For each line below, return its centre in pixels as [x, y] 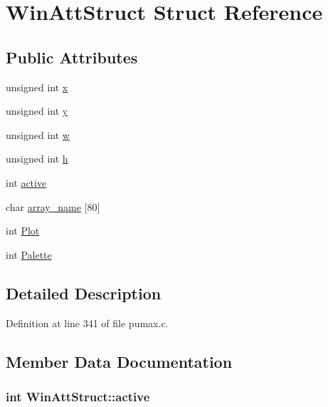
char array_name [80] [53, 206]
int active [26, 182]
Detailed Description [84, 293]
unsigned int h [37, 159]
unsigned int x [37, 87]
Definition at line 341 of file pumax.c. [87, 323]
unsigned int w [38, 134]
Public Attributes [72, 57]
